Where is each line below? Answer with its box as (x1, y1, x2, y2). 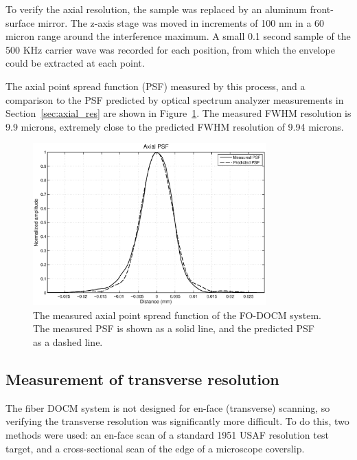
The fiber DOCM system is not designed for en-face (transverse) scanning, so (5, 400, 330, 415)
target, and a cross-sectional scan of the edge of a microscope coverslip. (5, 441, 305, 455)
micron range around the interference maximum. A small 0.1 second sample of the (5, 29, 351, 43)
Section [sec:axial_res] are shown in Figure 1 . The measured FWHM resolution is (5, 106, 352, 120)
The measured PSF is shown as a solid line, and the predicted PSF (33, 321, 314, 336)
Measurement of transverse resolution (5, 368, 279, 389)
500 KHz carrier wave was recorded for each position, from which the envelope (5, 42, 335, 56)
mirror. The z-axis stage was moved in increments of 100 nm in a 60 (38, 15, 325, 30)
